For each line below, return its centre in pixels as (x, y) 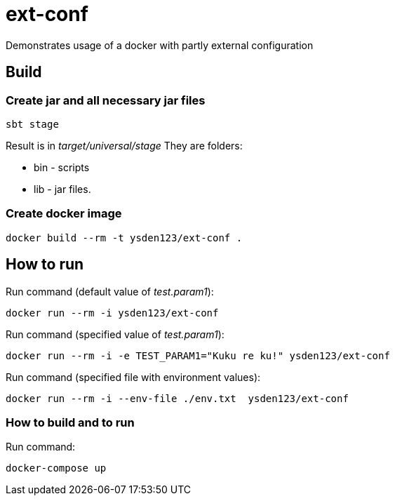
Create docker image (64, 214)
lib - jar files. (62, 189)
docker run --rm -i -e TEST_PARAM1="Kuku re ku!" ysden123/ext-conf (198, 355)
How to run (45, 265)
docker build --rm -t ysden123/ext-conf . (124, 238)
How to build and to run (70, 422)
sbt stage (32, 124)
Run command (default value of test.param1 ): (110, 291)
